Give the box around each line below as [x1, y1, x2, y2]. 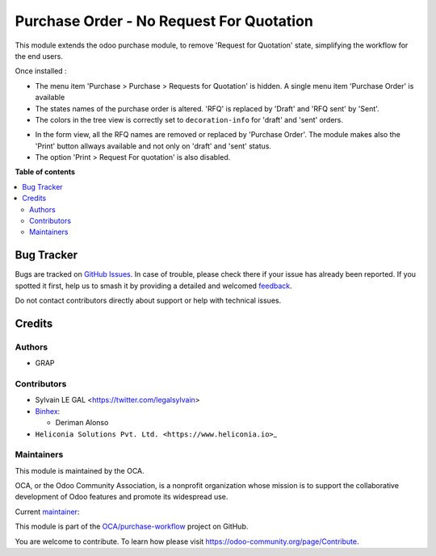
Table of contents [15, 167, 76, 177]
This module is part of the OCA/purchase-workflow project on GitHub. [15, 521, 249, 532]
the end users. [15, 51, 64, 61]
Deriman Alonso [55, 418, 109, 428]
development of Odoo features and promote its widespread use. [15, 492, 228, 502]
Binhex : [35, 406, 61, 416]
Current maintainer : [15, 507, 80, 516]
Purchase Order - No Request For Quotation [15, 12, 314, 30]
